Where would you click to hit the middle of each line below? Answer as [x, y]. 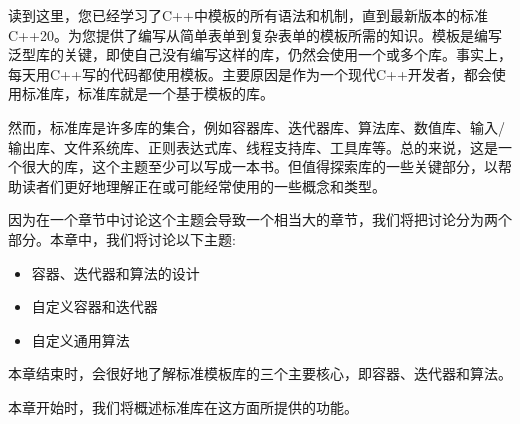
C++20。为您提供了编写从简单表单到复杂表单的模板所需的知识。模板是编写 [255, 34]
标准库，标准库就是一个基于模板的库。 [147, 93]
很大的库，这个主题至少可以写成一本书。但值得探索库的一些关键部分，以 [259, 166]
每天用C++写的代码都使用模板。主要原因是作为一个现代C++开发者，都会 [250, 73]
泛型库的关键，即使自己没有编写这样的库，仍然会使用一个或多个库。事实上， [260, 54]
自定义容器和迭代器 [94, 306]
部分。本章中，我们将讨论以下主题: [122, 238]
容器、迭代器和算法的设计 [115, 272]
